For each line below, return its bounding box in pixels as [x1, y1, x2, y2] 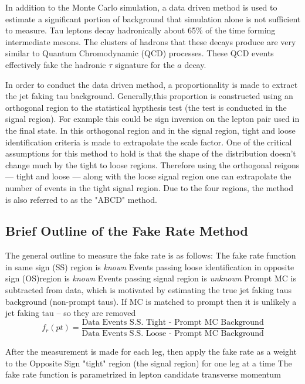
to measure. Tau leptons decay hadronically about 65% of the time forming [5, 24, 276, 36]
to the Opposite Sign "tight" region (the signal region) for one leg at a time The [5, 356, 292, 369]
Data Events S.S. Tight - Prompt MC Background [82, 318, 264, 327]
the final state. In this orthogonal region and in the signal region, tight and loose [5, 124, 296, 136]
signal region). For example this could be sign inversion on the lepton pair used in [5, 113, 300, 125]
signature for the [114, 58, 175, 70]
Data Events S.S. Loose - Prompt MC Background [82, 329, 264, 338]
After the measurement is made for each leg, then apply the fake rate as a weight [5, 345, 297, 357]
